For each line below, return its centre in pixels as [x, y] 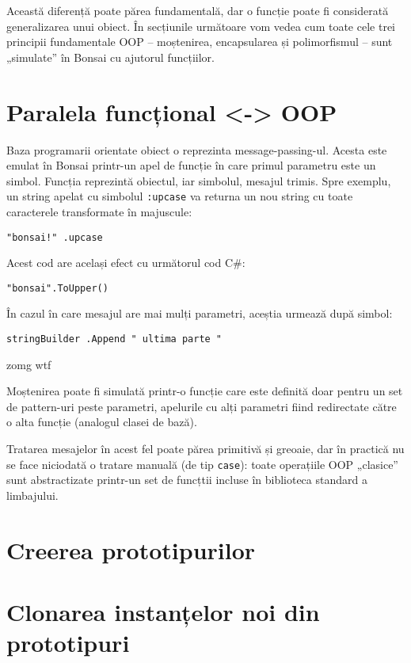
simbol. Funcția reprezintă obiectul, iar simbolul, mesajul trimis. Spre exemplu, [199, 180]
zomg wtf [29, 364]
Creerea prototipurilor [131, 549]
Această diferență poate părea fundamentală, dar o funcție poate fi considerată [198, 10]
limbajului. [32, 495]
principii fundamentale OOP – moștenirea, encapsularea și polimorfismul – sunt [200, 42]
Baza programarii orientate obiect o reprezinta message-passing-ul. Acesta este [197, 149]
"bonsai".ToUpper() [57, 288]
